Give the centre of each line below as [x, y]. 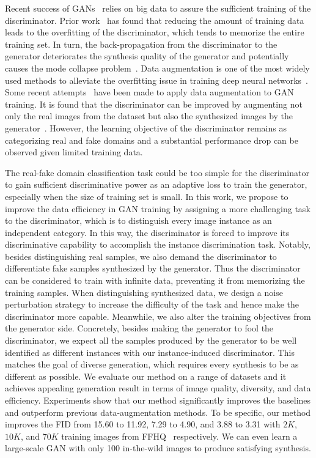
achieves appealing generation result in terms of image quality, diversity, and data [158, 388]
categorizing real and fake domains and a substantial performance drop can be [152, 140]
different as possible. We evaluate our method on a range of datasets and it [146, 376]
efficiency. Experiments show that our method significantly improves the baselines [158, 400]
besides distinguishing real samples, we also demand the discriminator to [141, 256]
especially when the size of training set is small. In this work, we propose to [147, 196]
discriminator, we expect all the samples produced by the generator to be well [151, 340]
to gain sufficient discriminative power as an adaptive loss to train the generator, [156, 184]
